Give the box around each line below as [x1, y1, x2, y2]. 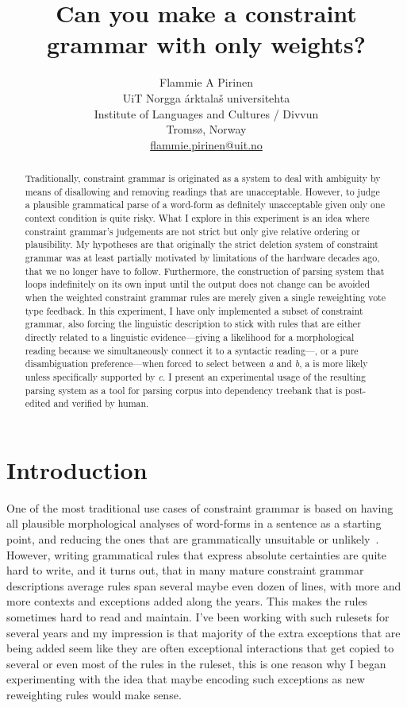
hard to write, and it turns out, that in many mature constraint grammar [6, 562, 364, 578]
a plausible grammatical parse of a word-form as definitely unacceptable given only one [25, 198, 385, 211]
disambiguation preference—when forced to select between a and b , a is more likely [25, 357, 368, 370]
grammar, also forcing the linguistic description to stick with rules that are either [25, 317, 361, 331]
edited [25, 397, 51, 410]
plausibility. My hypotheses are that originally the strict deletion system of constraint [25, 238, 378, 251]
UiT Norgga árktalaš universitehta [122, 89, 290, 106]
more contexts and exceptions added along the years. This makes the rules [6, 593, 368, 609]
